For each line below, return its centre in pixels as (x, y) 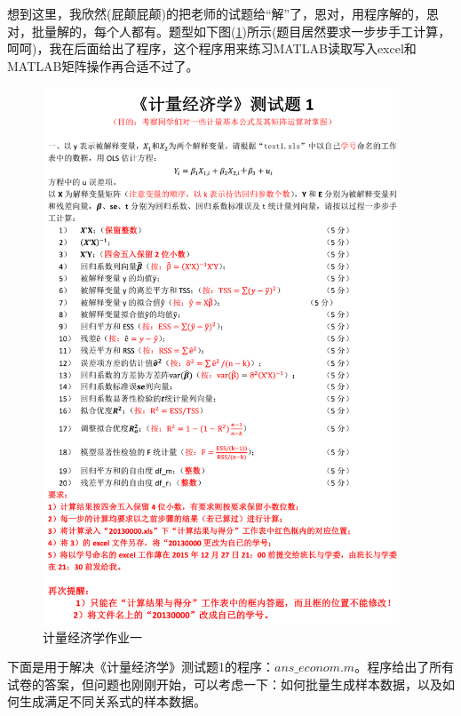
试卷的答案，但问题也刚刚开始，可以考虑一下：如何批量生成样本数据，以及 (225, 684)
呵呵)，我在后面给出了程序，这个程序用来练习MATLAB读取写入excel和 (212, 48)
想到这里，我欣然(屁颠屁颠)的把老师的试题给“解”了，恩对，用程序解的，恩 (223, 13)
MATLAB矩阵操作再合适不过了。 (103, 65)
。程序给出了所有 (405, 667)
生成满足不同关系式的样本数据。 (112, 701)
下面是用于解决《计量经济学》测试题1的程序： (141, 667)
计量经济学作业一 (92, 636)
